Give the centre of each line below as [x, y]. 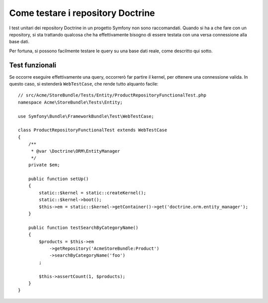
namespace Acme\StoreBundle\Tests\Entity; [70, 102]
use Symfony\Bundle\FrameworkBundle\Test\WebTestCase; [86, 116]
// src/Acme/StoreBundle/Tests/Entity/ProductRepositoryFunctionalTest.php [112, 95]
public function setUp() [58, 179]
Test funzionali [33, 65]
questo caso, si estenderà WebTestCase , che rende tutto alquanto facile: [84, 84]
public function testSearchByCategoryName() [83, 227]
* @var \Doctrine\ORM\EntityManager [75, 151]
